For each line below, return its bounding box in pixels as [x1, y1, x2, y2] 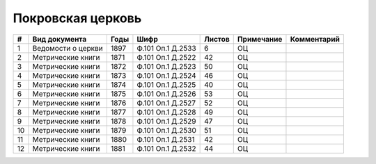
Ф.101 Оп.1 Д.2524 [136, 70, 196, 80]
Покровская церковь [13, 10, 142, 26]
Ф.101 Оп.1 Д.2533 [136, 43, 196, 53]
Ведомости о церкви [32, 43, 104, 53]
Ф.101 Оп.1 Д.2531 [136, 134, 195, 144]
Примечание [237, 34, 283, 44]
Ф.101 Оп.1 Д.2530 [136, 125, 196, 135]
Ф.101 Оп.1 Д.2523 [136, 61, 196, 71]
